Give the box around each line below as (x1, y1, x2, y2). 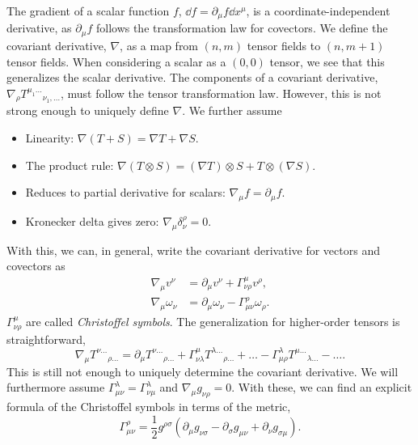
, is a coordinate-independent (246, 2, 391, 19)
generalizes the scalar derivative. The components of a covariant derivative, (6, 69, 378, 86)
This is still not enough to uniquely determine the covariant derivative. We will (6, 362, 399, 379)
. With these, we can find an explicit (231, 379, 412, 396)
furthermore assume (6, 379, 105, 396)
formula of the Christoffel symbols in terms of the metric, (6, 398, 291, 414)
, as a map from (120, 36, 199, 53)
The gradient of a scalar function (6, 2, 170, 19)
